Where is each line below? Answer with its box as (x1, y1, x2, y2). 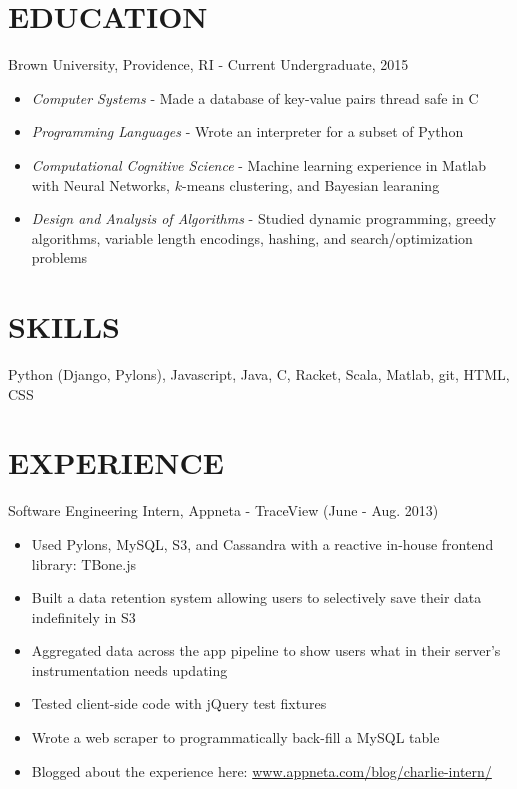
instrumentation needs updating (31, 659, 228, 680)
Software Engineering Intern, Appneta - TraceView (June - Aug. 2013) (8, 500, 439, 521)
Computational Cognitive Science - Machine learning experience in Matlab (31, 154, 487, 175)
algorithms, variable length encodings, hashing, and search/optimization (31, 227, 473, 248)
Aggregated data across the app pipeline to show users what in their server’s (31, 640, 501, 661)
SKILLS (8, 306, 120, 347)
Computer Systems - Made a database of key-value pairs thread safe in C (31, 87, 479, 108)
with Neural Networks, (31, 174, 171, 195)
